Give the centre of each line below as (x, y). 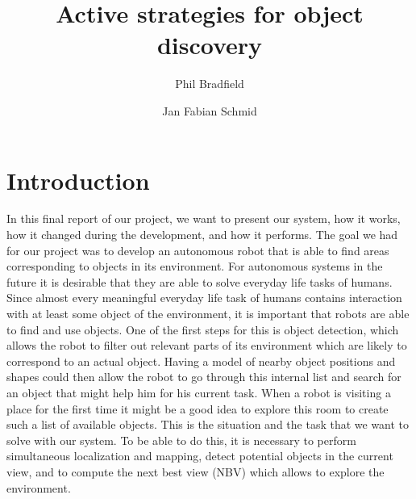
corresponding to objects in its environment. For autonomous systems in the (195, 266)
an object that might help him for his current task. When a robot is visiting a (199, 392)
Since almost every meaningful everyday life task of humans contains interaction (204, 298)
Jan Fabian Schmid (210, 110)
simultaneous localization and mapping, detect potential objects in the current (200, 456)
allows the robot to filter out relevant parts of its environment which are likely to (207, 345)
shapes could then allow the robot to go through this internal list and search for (204, 377)
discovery (210, 45)
